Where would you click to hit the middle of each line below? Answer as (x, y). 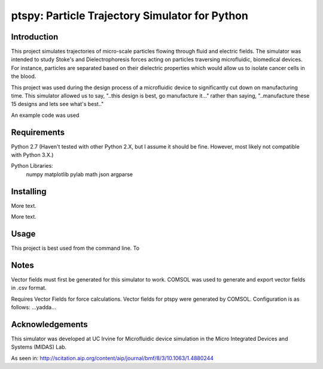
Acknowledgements (49, 324)
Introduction (35, 37)
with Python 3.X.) (32, 155)
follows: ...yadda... (33, 307)
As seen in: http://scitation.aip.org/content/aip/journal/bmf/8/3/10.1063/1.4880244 (112, 358)
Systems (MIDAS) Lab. (39, 347)
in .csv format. (29, 288)
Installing (29, 191)
